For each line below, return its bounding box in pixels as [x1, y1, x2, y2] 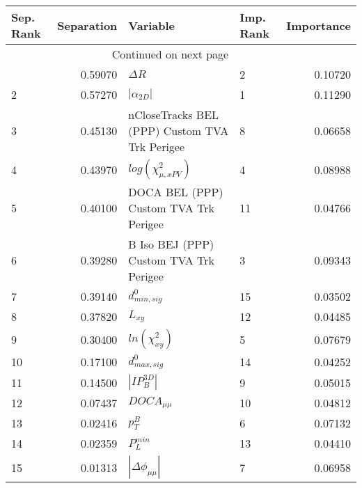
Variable [128, 17, 175, 33]
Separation [57, 17, 118, 33]
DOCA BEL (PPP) [128, 184, 223, 200]
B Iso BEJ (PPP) [128, 236, 214, 252]
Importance [286, 17, 351, 33]
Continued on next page [111, 46, 229, 62]
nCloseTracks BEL [128, 107, 219, 123]
